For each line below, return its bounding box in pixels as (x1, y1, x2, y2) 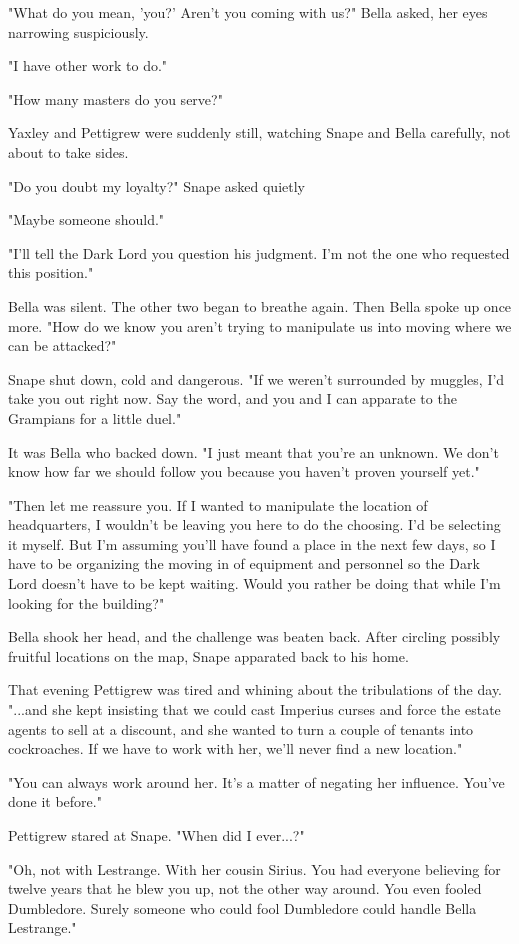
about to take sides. (8, 141, 129, 162)
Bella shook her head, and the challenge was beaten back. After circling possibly (8, 626, 501, 647)
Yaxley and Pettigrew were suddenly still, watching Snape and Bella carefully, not (8, 122, 511, 143)
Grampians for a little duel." (8, 407, 182, 428)
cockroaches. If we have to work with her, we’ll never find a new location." (8, 738, 463, 759)
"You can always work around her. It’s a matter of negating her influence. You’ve (8, 771, 505, 792)
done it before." (8, 791, 102, 812)
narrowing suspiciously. (8, 21, 149, 42)
